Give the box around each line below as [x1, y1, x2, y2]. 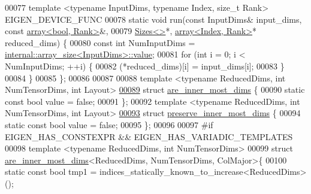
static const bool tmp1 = [5, 165, 97, 178]
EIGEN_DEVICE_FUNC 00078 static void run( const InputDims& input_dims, [5, 13, 302, 25]
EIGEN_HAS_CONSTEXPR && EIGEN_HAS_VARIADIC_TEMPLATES [5, 130, 293, 143]
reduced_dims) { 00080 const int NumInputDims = [5, 36, 195, 48]
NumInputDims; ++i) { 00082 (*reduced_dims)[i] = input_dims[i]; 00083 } [5, 59, 285, 72]
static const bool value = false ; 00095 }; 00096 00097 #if [5, 118, 213, 131]
